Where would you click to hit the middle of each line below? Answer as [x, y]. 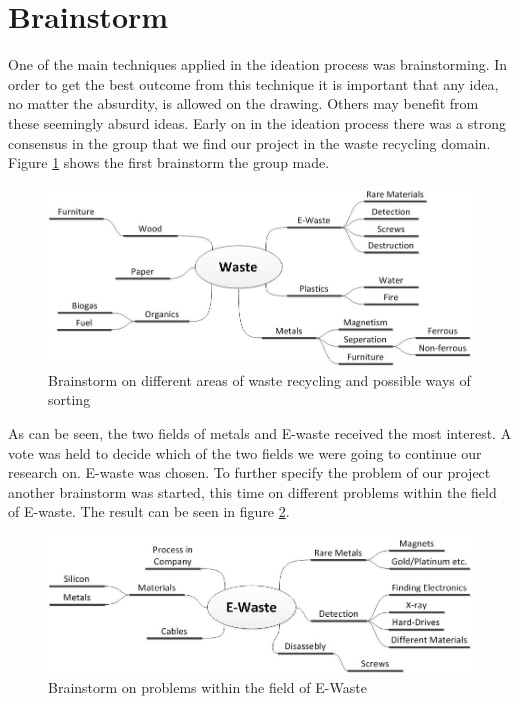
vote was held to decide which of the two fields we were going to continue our [245, 452]
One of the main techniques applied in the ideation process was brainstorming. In [258, 64]
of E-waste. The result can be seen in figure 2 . [149, 511]
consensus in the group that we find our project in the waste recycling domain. [249, 142]
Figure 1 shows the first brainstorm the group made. [169, 162]
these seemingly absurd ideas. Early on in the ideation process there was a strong [257, 122]
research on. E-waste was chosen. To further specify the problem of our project [249, 472]
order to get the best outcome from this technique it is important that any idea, [253, 83]
